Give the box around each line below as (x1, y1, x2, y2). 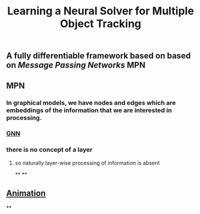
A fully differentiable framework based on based (6, 51, 191, 61)
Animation (6, 188, 46, 198)
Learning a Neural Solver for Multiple (7, 4, 195, 18)
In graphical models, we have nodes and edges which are (6, 98, 176, 107)
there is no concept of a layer (6, 146, 93, 154)
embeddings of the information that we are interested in (6, 106, 172, 114)
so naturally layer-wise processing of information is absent (14, 159, 160, 166)
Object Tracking (59, 17, 142, 31)
